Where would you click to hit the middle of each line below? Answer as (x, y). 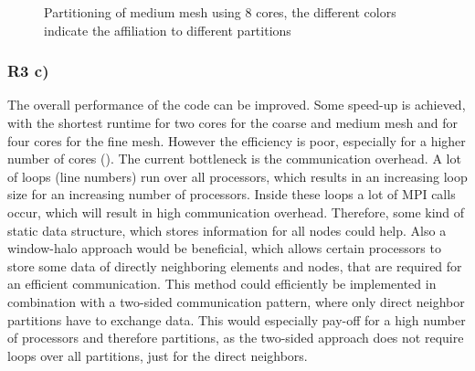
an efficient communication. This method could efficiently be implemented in (222, 284)
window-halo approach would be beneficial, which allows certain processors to (224, 248)
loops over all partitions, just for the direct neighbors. (158, 355)
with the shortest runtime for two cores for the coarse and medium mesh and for (232, 122)
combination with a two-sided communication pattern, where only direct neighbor (236, 301)
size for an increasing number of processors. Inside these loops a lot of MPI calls (232, 194)
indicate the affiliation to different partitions (168, 30)
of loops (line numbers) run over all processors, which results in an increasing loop (237, 176)
